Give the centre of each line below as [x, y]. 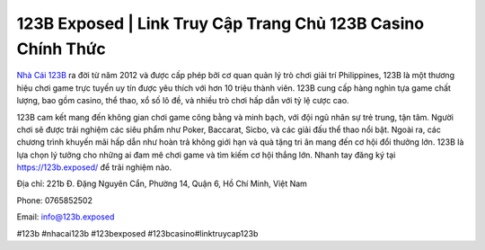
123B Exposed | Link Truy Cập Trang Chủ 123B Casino [220, 23]
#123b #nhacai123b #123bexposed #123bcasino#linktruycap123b [137, 233]
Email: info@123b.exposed [66, 217]
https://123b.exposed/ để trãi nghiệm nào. [94, 167]
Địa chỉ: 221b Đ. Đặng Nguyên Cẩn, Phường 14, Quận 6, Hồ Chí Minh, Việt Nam [162, 183]
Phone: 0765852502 [55, 200]
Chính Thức [62, 49]
